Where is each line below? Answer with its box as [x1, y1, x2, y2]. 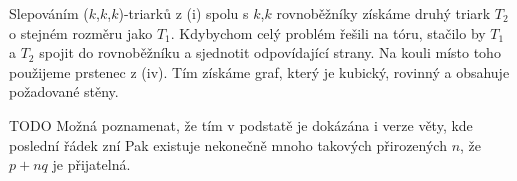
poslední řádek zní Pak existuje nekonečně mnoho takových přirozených [9, 134, 447, 155]
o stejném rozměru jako [9, 22, 153, 43]
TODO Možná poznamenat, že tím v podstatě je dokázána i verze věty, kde [9, 114, 473, 135]
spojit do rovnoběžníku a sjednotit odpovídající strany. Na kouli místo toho [39, 42, 501, 63]
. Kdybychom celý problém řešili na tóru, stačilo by [170, 22, 486, 43]
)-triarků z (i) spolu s [118, 3, 249, 23]
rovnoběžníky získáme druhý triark [276, 3, 491, 23]
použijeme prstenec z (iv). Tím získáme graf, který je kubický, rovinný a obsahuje [9, 61, 510, 82]
